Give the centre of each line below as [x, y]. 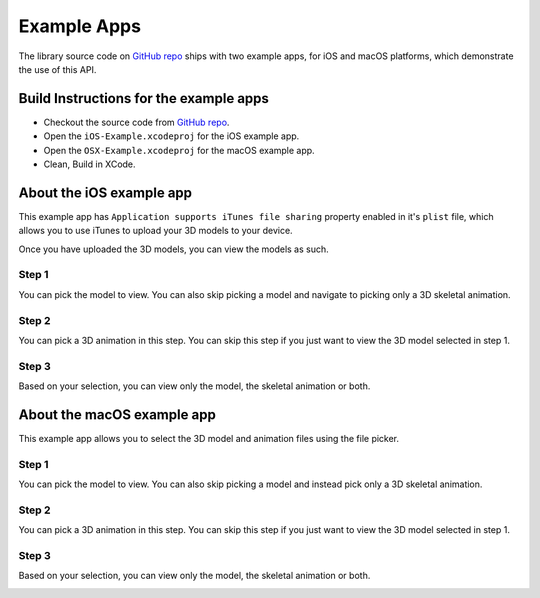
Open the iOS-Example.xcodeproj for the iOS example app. [171, 136]
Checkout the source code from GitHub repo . [136, 122]
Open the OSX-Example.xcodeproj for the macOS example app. [179, 150]
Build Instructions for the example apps [144, 98]
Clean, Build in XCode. [89, 164]
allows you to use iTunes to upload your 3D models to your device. [156, 231]
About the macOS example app [117, 414]
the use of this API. [57, 69]
